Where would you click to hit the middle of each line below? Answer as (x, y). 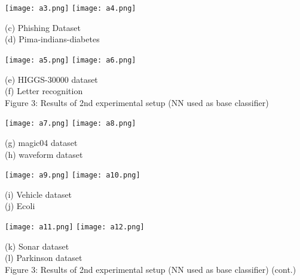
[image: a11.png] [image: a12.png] (75, 227)
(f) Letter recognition (44, 91)
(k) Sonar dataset (37, 246)
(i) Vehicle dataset (39, 194)
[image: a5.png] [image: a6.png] (71, 60)
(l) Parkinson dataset (44, 258)
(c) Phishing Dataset (43, 27)
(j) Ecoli (20, 206)
